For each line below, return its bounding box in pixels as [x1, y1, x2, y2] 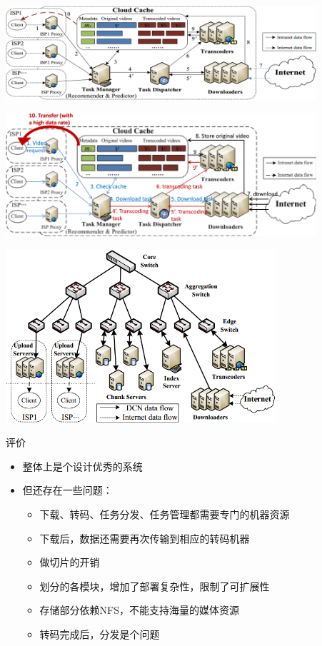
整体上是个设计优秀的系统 [22, 458, 143, 473]
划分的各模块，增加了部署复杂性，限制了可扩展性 [39, 578, 270, 593]
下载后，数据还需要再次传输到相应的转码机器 [39, 530, 250, 545]
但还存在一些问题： [22, 483, 113, 498]
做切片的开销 [39, 555, 100, 570]
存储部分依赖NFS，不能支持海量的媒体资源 [39, 602, 240, 617]
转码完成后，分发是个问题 [39, 626, 160, 641]
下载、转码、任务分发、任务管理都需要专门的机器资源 [39, 506, 290, 521]
